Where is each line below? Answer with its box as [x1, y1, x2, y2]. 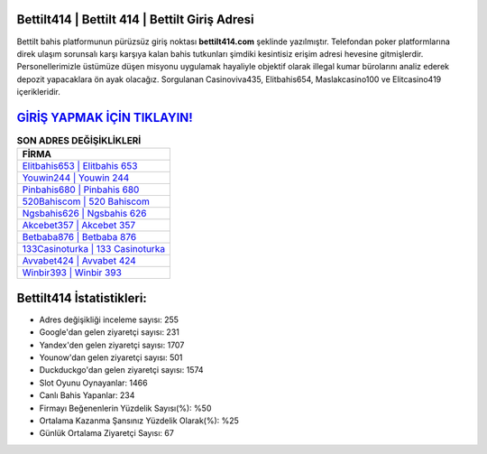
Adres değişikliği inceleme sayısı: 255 [39, 314, 179, 325]
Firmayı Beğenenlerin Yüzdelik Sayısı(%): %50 [39, 403, 212, 413]
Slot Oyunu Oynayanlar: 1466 [39, 377, 148, 388]
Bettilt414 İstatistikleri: [16, 290, 148, 306]
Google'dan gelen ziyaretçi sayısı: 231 [39, 327, 180, 338]
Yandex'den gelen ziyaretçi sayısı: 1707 [39, 339, 185, 350]
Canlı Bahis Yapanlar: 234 [39, 390, 135, 401]
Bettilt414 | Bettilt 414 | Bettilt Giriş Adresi [16, 12, 254, 27]
